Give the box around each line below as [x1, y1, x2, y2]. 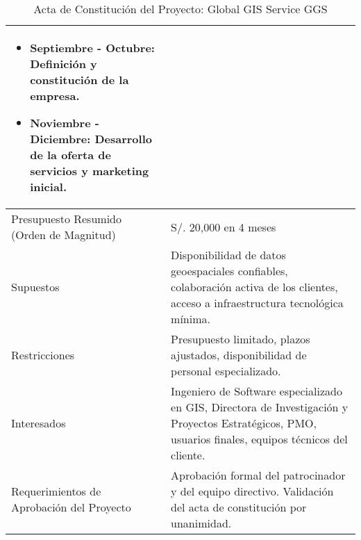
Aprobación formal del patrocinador [171, 467, 346, 483]
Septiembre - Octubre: [30, 40, 155, 56]
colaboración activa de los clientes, [171, 279, 338, 295]
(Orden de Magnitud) [11, 227, 116, 243]
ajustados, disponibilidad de [171, 347, 307, 363]
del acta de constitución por [171, 499, 307, 515]
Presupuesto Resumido [11, 211, 121, 227]
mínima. [171, 311, 210, 327]
